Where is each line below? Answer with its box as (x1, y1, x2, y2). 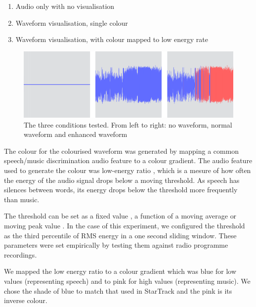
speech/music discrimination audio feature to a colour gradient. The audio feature (4, 155, 253, 166)
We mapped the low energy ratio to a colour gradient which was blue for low (4, 266, 237, 276)
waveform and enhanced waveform (24, 129, 128, 139)
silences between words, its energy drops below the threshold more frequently (4, 184, 238, 195)
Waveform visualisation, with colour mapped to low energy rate (15, 34, 209, 44)
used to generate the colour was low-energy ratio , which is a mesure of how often (4, 165, 251, 175)
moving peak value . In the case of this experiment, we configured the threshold (4, 220, 245, 230)
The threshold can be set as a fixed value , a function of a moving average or (4, 211, 237, 221)
